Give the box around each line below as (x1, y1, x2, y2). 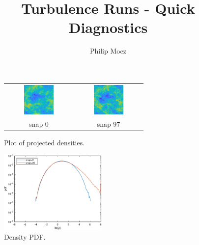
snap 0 (29, 118, 49, 129)
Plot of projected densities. (4, 137, 85, 147)
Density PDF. (4, 232, 46, 242)
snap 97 (97, 118, 120, 129)
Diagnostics (68, 17, 148, 37)
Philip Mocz (89, 46, 127, 56)
